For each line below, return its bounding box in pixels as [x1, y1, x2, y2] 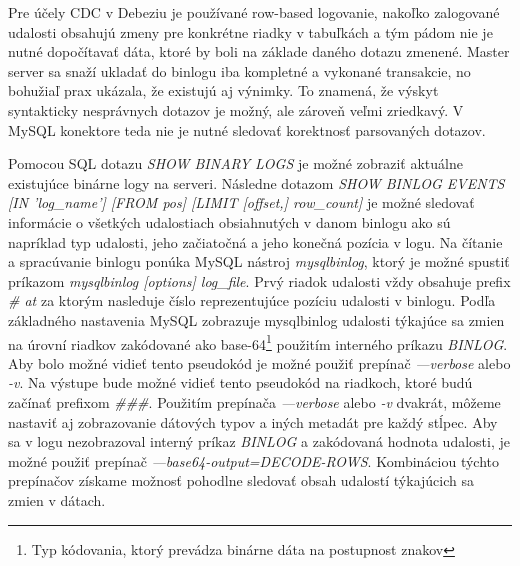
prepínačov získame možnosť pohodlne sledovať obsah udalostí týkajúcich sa [8, 470, 475, 491]
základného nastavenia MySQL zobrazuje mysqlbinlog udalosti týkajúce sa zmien [8, 309, 505, 330]
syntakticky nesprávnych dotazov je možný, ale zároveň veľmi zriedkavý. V [8, 99, 464, 120]
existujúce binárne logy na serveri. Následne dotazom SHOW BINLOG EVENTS [8, 172, 505, 193]
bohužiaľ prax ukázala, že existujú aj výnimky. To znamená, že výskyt [8, 80, 439, 101]
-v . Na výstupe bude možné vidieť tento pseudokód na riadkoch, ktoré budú [8, 372, 473, 393]
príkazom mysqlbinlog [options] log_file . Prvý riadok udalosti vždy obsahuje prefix [8, 270, 511, 291]
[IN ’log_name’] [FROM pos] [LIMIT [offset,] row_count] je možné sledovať [8, 192, 475, 213]
